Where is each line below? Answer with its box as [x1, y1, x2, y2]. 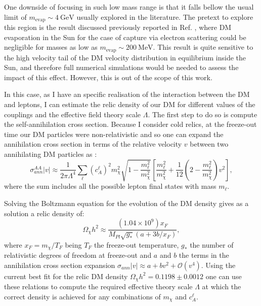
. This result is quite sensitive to [153, 42, 253, 52]
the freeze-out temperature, [94, 239, 179, 250]
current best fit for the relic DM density [4, 270, 128, 281]
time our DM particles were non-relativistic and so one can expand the [4, 128, 224, 139]
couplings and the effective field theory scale [4, 109, 141, 119]
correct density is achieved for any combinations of [4, 291, 161, 302]
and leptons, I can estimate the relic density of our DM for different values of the [4, 99, 255, 110]
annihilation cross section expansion [4, 259, 115, 270]
